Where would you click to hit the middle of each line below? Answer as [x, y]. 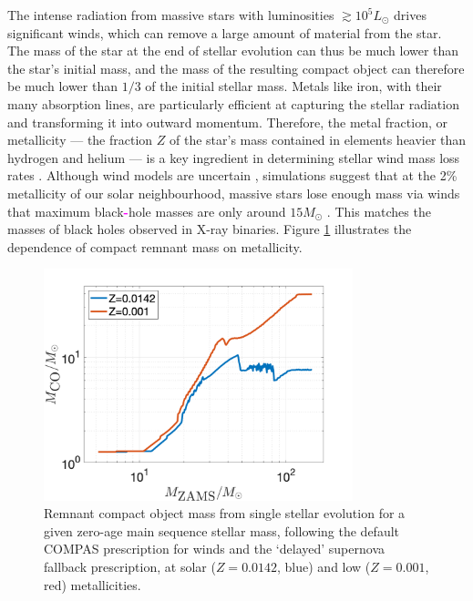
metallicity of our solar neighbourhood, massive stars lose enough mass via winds [234, 193]
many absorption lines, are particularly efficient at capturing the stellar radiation [233, 103]
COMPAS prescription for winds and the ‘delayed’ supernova [214, 549]
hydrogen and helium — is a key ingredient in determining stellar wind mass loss [234, 157]
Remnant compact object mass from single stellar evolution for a [225, 513]
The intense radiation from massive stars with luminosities [171, 15]
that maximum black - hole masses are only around [147, 211]
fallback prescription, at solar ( [130, 567]
